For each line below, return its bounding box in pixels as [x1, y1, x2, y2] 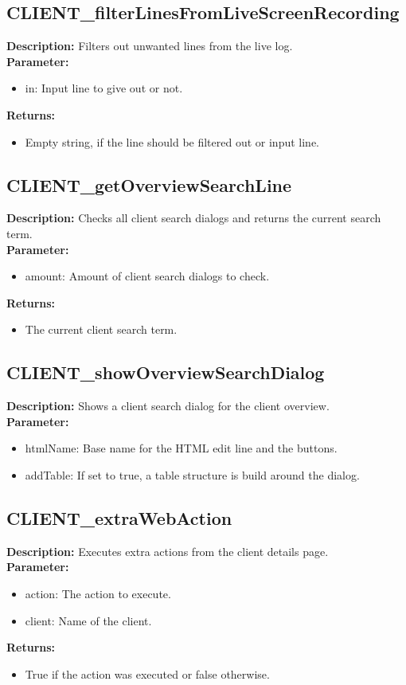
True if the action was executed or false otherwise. [25, 665, 270, 682]
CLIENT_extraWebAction [6, 505, 232, 530]
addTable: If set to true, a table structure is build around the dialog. [25, 466, 360, 483]
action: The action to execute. [25, 585, 171, 601]
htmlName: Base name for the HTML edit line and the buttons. [25, 440, 338, 456]
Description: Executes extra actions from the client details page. [6, 542, 329, 559]
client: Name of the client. [25, 612, 152, 628]
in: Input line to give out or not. [25, 80, 183, 96]
